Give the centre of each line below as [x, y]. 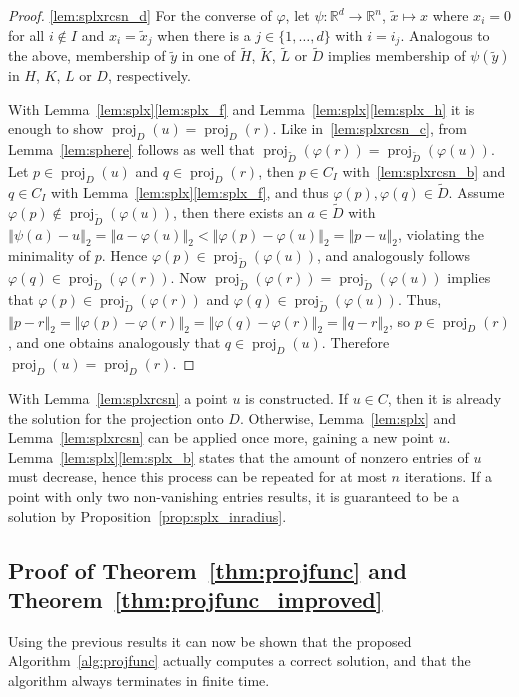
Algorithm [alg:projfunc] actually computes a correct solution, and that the [239, 660]
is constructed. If [296, 398]
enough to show [56, 128]
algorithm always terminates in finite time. [139, 679]
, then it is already [444, 398]
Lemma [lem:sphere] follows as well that [131, 149]
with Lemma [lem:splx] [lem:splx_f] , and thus [190, 192]
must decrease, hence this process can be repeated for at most [197, 476]
